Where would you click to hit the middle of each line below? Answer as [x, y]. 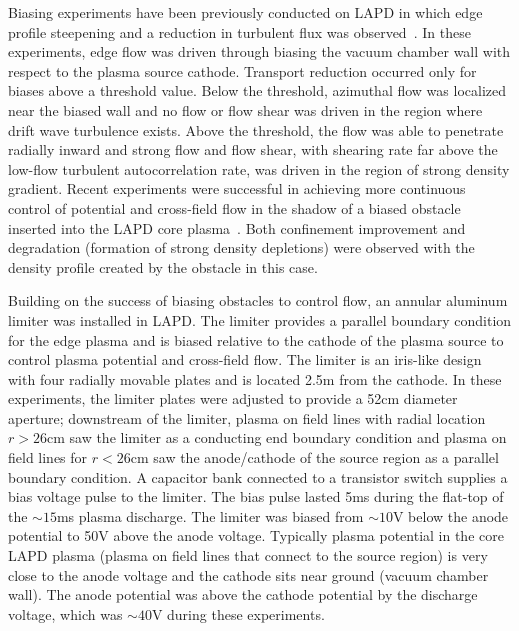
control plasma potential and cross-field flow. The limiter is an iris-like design [245, 359]
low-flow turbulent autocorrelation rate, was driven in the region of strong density [259, 168]
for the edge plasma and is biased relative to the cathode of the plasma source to [256, 339]
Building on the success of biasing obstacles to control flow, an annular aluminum [258, 300]
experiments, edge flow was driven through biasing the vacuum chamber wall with [259, 51]
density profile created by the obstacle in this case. [163, 266]
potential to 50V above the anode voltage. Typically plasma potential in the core [256, 535]
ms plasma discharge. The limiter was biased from [210, 515]
